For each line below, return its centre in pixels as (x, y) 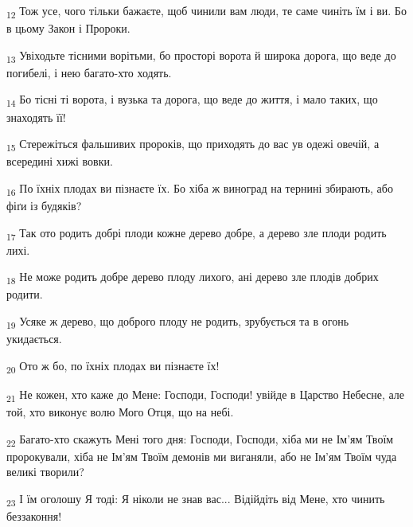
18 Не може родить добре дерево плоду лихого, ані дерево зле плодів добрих (193, 278)
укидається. (34, 339)
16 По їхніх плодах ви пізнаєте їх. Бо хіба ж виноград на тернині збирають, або (200, 189)
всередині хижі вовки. (60, 161)
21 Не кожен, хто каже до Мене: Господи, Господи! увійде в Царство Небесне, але (206, 395)
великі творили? (45, 472)
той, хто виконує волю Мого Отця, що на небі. (120, 412)
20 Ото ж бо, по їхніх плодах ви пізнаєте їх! (113, 366)
